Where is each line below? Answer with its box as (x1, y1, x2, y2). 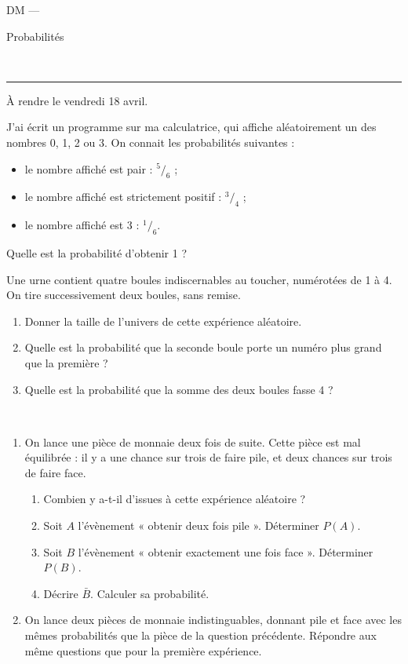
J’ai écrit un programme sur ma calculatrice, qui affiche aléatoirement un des (6, 119, 377, 135)
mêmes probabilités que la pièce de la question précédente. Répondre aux (24, 627, 377, 644)
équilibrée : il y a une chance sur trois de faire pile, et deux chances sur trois (24, 449, 392, 465)
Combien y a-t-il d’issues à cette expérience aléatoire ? (43, 491, 306, 507)
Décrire (43, 585, 78, 601)
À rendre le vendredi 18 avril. (6, 92, 148, 108)
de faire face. (24, 464, 86, 480)
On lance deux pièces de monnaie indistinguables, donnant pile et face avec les (24, 611, 402, 628)
